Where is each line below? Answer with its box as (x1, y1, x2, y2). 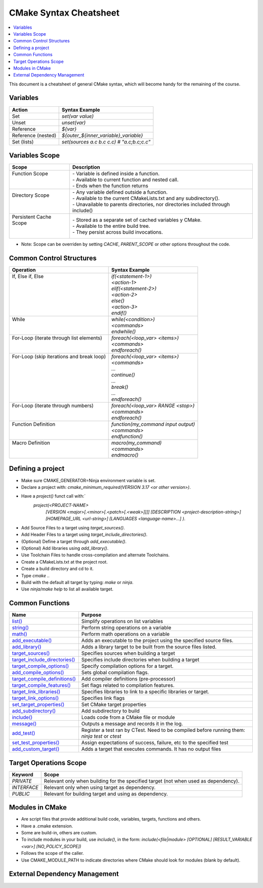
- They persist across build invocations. (72, 229, 163, 236)
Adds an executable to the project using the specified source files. (81, 637, 234, 644)
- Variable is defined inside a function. (72, 170, 160, 177)
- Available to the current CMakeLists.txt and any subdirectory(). (72, 195, 220, 202)
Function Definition (12, 421, 56, 427)
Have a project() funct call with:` (21, 493, 86, 499)
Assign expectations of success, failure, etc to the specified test (81, 739, 228, 746)
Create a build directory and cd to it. (21, 566, 94, 572)
